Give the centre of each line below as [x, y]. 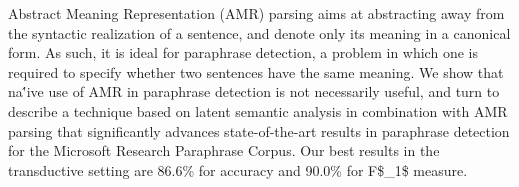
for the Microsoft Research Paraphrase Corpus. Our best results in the [224, 150]
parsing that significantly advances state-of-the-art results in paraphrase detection [259, 130]
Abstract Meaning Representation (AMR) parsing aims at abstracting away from [256, 13]
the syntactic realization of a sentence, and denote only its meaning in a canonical [259, 32]
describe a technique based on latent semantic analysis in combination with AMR [258, 110]
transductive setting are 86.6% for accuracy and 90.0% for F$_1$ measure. [238, 169]
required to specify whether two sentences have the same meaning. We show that [256, 71]
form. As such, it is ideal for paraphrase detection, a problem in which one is [243, 52]
